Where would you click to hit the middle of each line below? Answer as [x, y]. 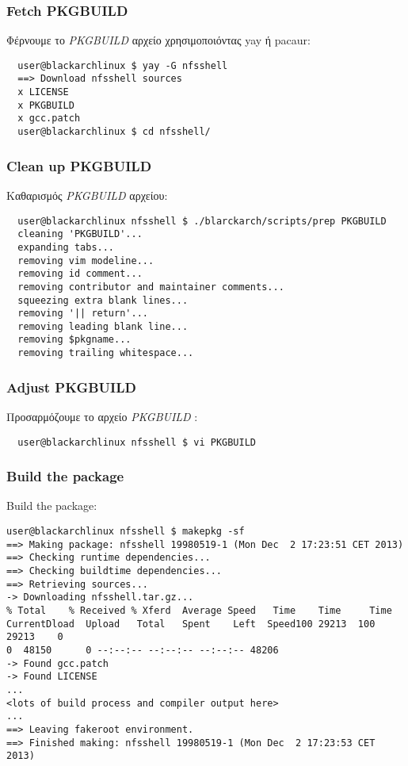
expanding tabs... [66, 247]
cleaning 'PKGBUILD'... [80, 234]
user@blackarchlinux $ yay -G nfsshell [123, 65]
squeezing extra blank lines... [103, 300]
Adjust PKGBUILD [71, 387]
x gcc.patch [49, 119]
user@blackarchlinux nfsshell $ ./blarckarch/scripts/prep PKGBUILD [202, 221]
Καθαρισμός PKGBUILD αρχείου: [87, 195]
